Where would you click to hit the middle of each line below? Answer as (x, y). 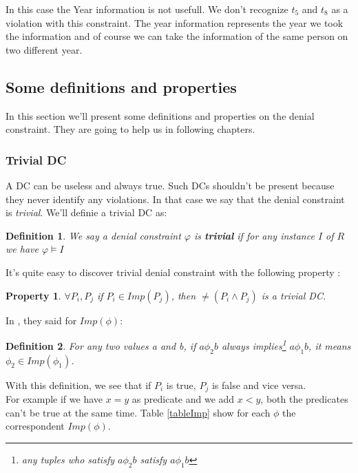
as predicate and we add (183, 399)
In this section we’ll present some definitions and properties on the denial (160, 115)
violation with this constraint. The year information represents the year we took (175, 22)
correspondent (35, 426)
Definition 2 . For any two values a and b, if (101, 345)
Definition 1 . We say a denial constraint (93, 235)
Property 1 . (33, 295)
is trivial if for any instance (254, 235)
